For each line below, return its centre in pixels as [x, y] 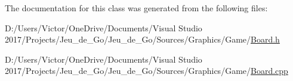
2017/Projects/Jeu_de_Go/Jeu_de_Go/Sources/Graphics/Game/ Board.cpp [146, 71]
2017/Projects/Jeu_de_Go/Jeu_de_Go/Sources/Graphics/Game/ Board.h [142, 39]
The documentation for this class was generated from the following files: [136, 8]
